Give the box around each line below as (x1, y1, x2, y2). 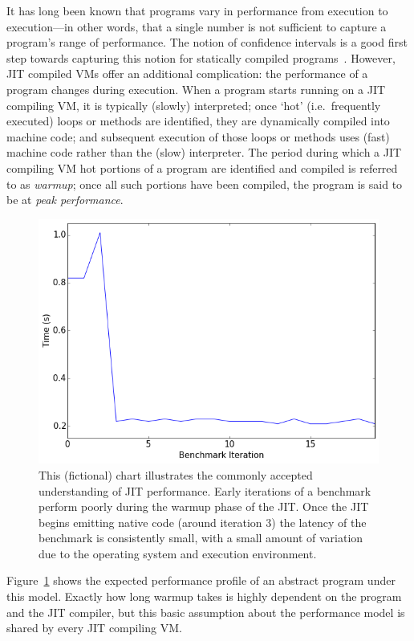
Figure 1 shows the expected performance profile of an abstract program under (6, 572, 396, 589)
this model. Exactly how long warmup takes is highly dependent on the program (6, 588, 402, 605)
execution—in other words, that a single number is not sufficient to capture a (6, 18, 387, 35)
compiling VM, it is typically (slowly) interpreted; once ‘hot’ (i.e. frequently (6, 96, 381, 113)
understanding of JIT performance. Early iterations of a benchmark (39, 482, 371, 499)
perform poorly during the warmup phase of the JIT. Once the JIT (39, 498, 369, 515)
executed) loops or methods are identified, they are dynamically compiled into (6, 112, 390, 129)
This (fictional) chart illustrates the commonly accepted (39, 466, 313, 483)
